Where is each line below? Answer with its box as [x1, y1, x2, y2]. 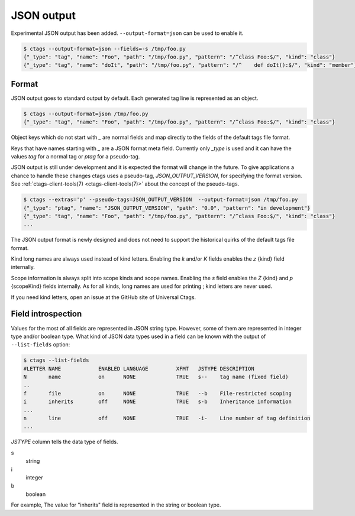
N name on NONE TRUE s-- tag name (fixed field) [23, 374, 289, 381]
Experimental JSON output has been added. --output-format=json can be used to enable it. [11, 30, 244, 37]
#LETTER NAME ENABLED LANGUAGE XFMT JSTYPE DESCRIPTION [23, 365, 254, 372]
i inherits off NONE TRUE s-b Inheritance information [23, 398, 292, 405]
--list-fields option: [11, 341, 70, 348]
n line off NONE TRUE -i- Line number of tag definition [23, 415, 311, 422]
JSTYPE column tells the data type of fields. [11, 438, 118, 446]
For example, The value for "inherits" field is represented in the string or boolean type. [11, 501, 221, 508]
